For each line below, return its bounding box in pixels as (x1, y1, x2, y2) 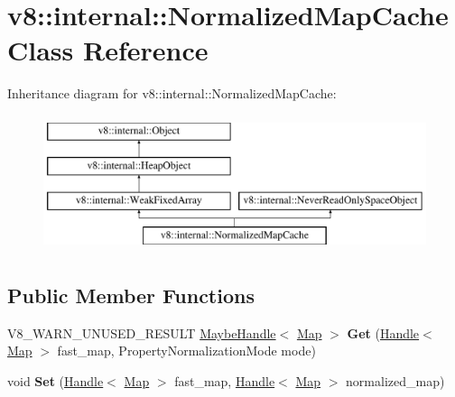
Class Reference (7, 32, 209, 69)
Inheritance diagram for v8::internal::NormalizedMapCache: (7, 84, 337, 103)
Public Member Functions (7, 282, 255, 309)
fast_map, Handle (174, 372, 275, 391)
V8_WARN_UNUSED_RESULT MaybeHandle (7, 323, 276, 342)
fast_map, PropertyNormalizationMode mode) (57, 341, 316, 360)
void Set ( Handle (7, 372, 104, 391)
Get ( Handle (347, 323, 420, 342)
